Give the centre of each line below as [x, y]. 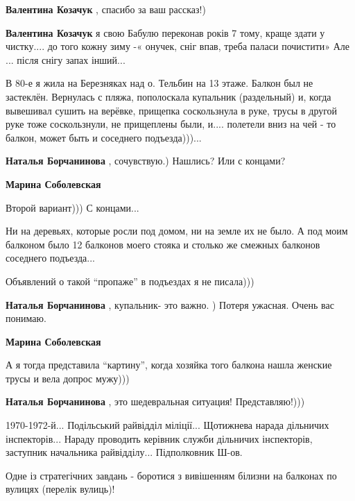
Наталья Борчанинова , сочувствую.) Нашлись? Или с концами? [146, 161]
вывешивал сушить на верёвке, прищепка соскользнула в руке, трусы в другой [172, 110]
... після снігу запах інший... [66, 59]
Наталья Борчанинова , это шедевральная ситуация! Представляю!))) [155, 401]
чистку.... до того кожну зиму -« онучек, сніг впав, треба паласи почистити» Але [178, 46]
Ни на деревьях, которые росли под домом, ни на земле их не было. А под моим [177, 231]
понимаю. [26, 318]
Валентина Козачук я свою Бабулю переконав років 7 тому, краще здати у [165, 32]
